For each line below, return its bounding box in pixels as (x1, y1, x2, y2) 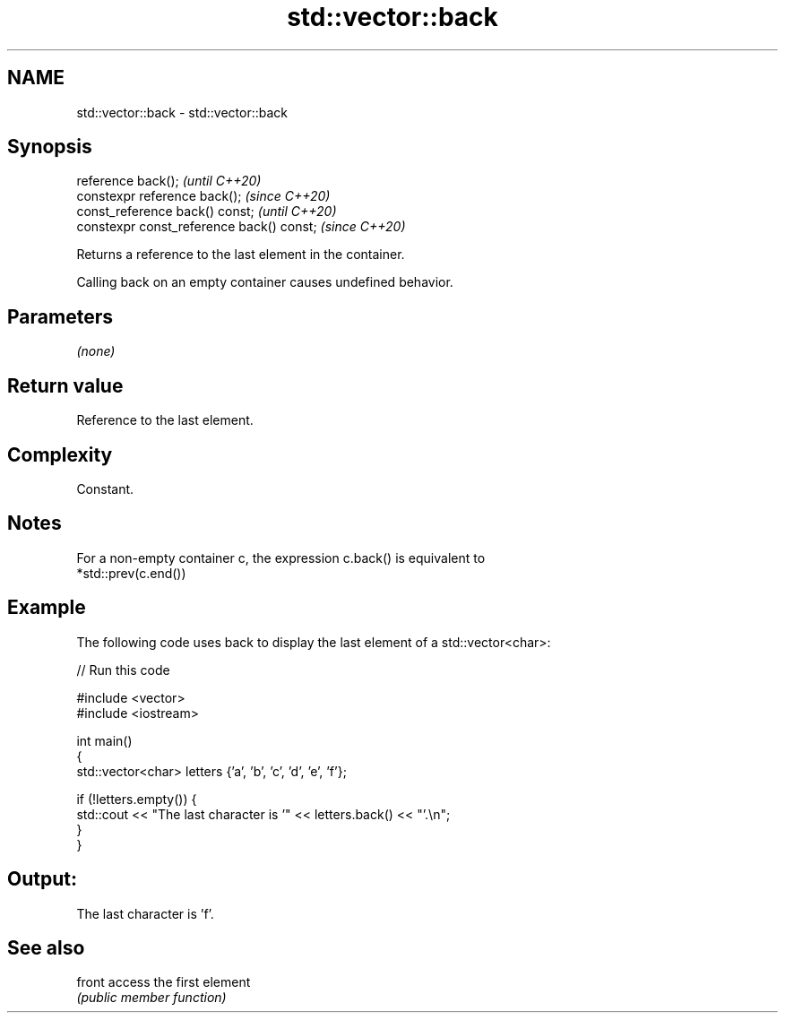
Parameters (7, 305, 113, 328)
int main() (76, 732, 133, 748)
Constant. (76, 480, 134, 497)
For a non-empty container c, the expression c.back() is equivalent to (76, 549, 486, 566)
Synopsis (7, 135, 92, 159)
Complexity (7, 443, 113, 466)
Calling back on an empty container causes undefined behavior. (76, 274, 453, 290)
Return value (7, 374, 124, 397)
